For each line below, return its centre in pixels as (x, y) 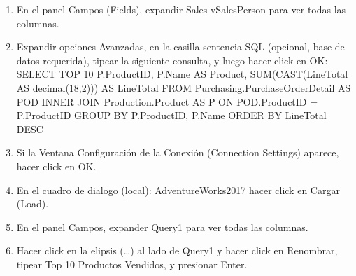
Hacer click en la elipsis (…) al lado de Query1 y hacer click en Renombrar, (177, 250)
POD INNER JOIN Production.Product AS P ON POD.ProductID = (167, 101)
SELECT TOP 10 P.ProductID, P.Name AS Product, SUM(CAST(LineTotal (182, 74)
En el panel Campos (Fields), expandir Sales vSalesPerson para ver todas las (181, 9)
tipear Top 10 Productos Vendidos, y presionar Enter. (132, 264)
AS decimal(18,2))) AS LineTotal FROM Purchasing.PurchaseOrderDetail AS (184, 87)
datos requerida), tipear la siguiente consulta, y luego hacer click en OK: (172, 60)
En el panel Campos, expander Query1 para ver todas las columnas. (162, 227)
